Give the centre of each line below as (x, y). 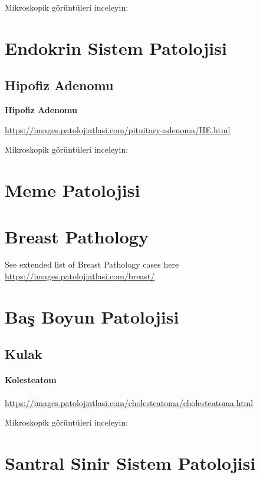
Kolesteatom (31, 380)
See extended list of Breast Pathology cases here (92, 264)
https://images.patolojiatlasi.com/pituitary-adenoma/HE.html (118, 129)
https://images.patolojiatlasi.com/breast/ (80, 276)
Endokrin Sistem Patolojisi (116, 47)
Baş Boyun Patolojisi (92, 316)
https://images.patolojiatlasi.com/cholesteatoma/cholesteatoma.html (129, 402)
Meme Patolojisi (73, 190)
